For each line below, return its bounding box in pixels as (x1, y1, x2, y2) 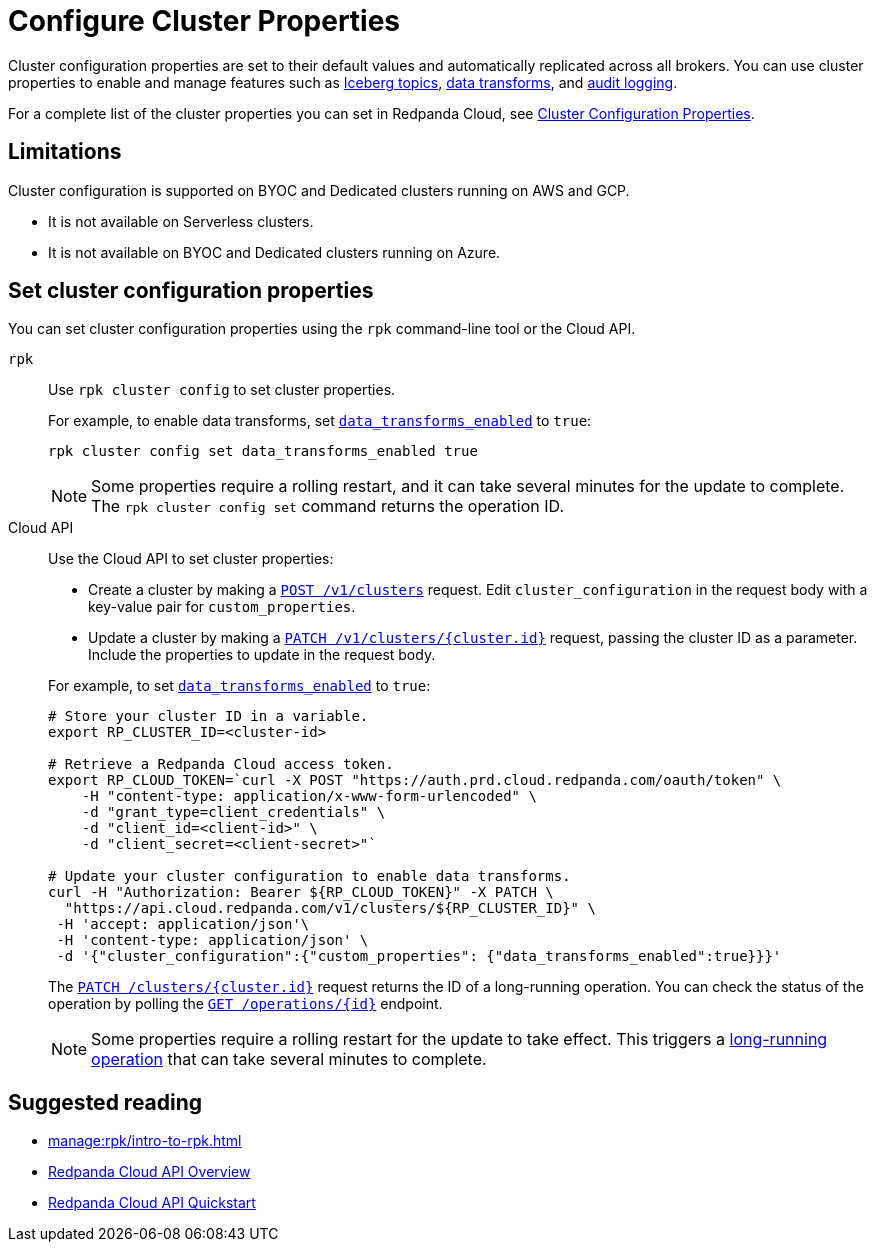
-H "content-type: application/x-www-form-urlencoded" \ (81, 788, 537, 805)
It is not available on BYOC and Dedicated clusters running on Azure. (48, 243, 501, 261)
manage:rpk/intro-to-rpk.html (48, 1132, 242, 1150)
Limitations (8, 139, 122, 165)
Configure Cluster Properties (8, 4, 401, 38)
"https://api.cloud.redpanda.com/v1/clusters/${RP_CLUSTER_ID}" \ (64, 900, 596, 917)
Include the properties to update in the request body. (88, 646, 436, 664)
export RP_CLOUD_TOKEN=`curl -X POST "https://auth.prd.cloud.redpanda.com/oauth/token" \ (48, 772, 782, 789)
